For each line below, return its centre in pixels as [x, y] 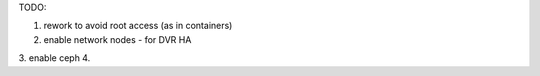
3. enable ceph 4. [54, 58]
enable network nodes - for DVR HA [117, 39]
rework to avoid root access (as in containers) [138, 26]
